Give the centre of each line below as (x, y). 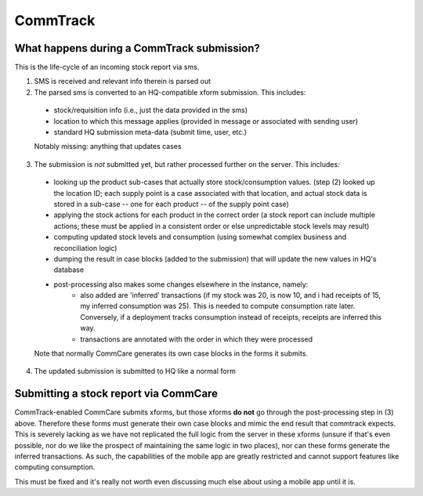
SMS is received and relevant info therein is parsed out (123, 81)
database (69, 270)
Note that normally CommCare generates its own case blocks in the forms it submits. (171, 353)
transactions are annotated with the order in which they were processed (197, 339)
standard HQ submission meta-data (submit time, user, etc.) (150, 132)
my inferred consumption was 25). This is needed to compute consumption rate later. (218, 306)
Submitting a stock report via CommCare (116, 394)
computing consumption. (55, 467)
